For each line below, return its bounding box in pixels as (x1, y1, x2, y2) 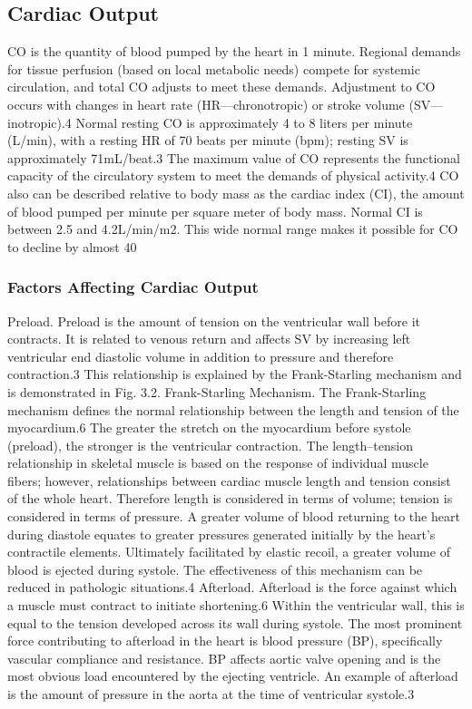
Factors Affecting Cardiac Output (7, 276, 259, 298)
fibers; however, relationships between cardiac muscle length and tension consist (7, 471, 451, 490)
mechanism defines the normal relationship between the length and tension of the (7, 400, 459, 419)
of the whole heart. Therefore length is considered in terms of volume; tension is (7, 489, 453, 508)
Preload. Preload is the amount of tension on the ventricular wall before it (7, 311, 420, 330)
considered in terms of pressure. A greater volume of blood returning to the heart (7, 507, 460, 526)
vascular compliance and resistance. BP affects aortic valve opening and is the (7, 648, 441, 667)
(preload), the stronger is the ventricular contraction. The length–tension (7, 435, 413, 454)
